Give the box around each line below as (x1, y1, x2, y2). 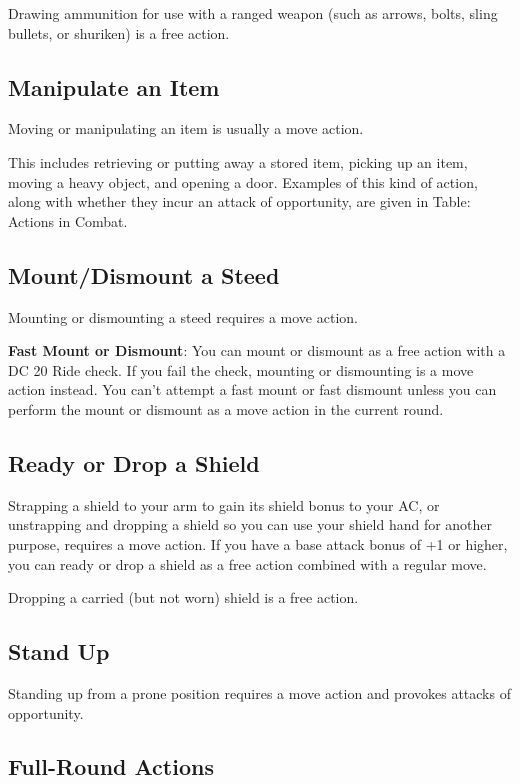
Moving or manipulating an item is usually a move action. (8, 118, 364, 139)
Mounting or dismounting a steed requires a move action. (8, 306, 358, 327)
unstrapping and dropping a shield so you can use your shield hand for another (8, 514, 493, 535)
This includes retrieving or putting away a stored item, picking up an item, (8, 151, 468, 172)
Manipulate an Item (8, 71, 220, 102)
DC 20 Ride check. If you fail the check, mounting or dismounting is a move (8, 359, 474, 380)
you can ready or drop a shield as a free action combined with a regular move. (8, 553, 487, 574)
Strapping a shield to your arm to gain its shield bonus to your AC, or (8, 494, 440, 515)
